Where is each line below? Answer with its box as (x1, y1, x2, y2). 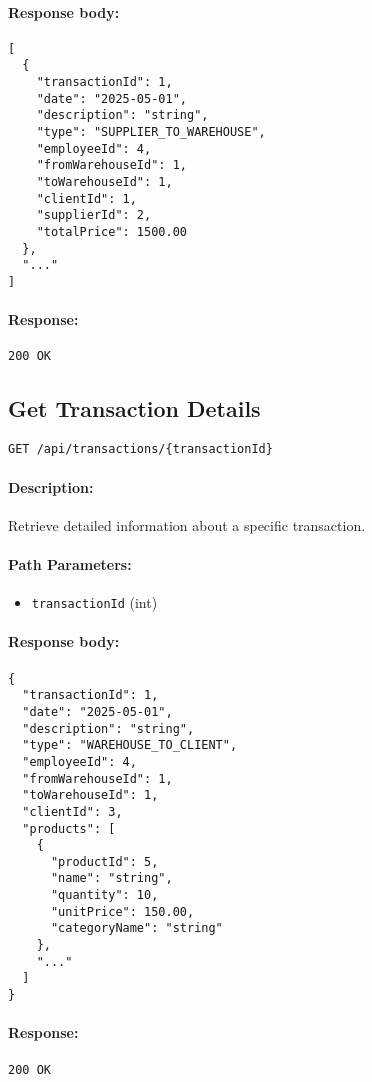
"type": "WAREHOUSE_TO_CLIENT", (22, 738, 238, 753)
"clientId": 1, (36, 191, 137, 206)
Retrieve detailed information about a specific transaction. (8, 514, 366, 535)
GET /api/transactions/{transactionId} (8, 442, 273, 457)
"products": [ (22, 821, 116, 836)
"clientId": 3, (22, 804, 123, 819)
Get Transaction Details (8, 393, 261, 424)
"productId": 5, (50, 854, 159, 869)
